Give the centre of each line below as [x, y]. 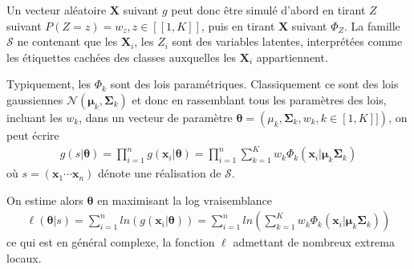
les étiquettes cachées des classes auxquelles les [122, 57]
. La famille [372, 25]
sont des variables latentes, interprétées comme [287, 41]
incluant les [34, 117]
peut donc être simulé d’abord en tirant [268, 10]
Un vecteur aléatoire [57, 10]
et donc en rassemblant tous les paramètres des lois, [259, 99]
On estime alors [45, 200]
